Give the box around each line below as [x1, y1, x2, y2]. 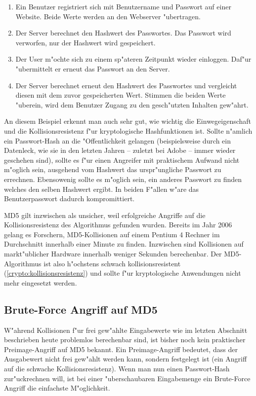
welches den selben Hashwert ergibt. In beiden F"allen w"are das [4, 183, 199, 194]
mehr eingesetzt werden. [4, 277, 77, 288]
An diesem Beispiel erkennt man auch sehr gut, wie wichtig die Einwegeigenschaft [4, 116, 252, 126]
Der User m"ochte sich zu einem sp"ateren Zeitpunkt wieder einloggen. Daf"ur [15, 54, 252, 64]
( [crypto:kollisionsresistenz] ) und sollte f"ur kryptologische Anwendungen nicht [4, 268, 241, 278]
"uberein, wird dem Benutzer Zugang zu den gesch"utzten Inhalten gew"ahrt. [15, 99, 249, 109]
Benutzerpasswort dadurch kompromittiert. [4, 193, 135, 204]
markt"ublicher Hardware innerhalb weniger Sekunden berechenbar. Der [4, 249, 222, 259]
